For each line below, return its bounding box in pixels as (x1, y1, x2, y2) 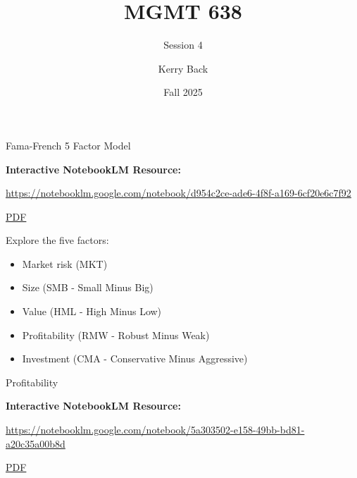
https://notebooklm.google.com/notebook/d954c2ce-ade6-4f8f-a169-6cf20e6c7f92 (6, 185, 351, 200)
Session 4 (163, 37, 203, 52)
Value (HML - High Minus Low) (22, 304, 162, 319)
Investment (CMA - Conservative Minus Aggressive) (22, 351, 248, 366)
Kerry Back (158, 61, 208, 75)
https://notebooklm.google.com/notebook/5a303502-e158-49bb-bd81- (6, 422, 305, 437)
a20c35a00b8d (6, 436, 65, 451)
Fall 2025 (163, 85, 203, 99)
